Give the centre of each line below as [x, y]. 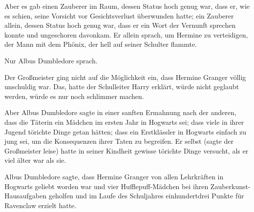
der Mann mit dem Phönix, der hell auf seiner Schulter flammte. [101, 44]
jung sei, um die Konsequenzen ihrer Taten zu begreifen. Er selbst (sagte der [119, 141]
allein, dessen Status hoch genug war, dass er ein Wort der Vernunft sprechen [120, 25]
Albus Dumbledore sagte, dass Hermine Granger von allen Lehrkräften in [114, 176]
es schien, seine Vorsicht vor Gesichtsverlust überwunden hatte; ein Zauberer [119, 15]
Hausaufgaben [26, 196]
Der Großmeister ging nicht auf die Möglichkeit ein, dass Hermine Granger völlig [125, 77]
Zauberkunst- [230, 186]
